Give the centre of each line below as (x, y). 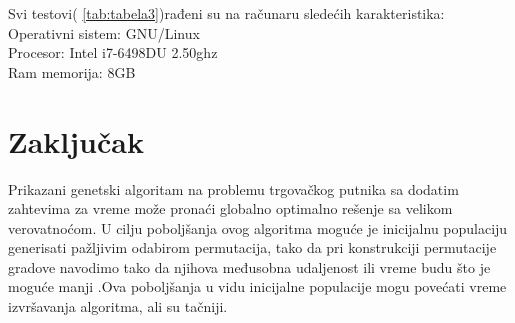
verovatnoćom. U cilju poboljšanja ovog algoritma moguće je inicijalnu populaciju (258, 227)
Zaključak (76, 140)
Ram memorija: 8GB (72, 71)
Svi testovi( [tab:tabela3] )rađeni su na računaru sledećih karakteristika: (226, 13)
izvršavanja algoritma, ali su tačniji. (118, 306)
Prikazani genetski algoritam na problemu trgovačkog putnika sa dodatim (233, 188)
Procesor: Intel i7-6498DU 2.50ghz (113, 52)
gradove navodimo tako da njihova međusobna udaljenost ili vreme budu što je (249, 266)
